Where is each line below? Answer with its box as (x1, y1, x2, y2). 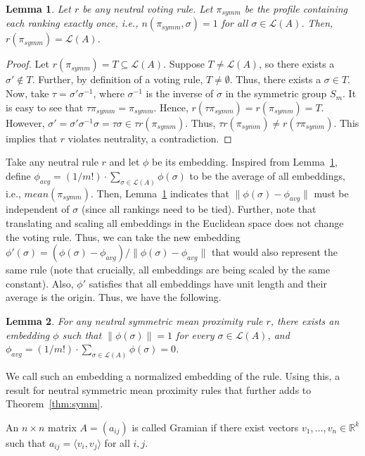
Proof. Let (6, 56, 49, 71)
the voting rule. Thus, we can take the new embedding (6, 229, 241, 244)
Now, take (6, 86, 49, 101)
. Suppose (163, 56, 205, 71)
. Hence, (153, 99, 188, 114)
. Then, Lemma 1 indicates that (90, 185, 230, 200)
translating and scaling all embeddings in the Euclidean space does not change (6, 216, 344, 230)
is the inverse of (146, 86, 214, 101)
